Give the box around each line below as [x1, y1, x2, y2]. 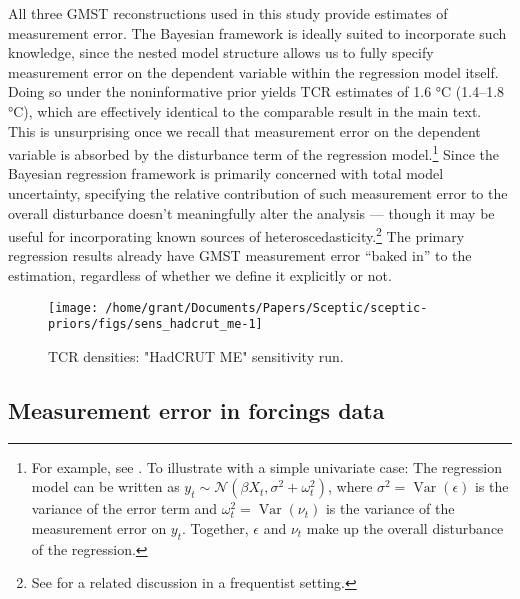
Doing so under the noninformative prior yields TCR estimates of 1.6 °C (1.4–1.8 [8, 81, 505, 102]
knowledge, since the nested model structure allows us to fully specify [8, 42, 434, 63]
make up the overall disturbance [306, 517, 504, 538]
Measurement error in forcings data [8, 394, 385, 425]
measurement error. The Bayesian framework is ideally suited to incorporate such [8, 22, 507, 43]
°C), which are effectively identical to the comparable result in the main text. [8, 100, 482, 121]
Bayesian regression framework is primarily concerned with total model [8, 163, 444, 184]
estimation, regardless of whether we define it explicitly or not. [8, 265, 392, 286]
